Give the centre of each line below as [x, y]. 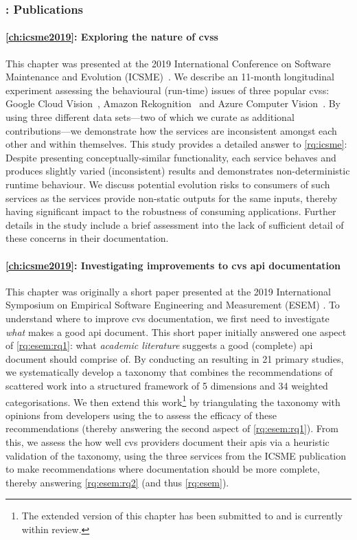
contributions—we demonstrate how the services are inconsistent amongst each [171, 130]
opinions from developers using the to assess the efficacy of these [141, 415]
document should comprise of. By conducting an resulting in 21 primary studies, [175, 358]
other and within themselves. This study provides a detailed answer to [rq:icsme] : [176, 144]
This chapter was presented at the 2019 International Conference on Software [168, 63]
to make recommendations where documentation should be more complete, [163, 469]
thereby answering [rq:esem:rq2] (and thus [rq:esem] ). [117, 482]
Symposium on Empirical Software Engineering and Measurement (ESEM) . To [173, 305]
